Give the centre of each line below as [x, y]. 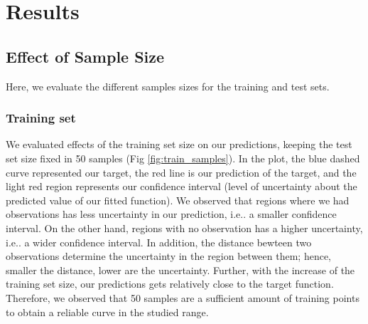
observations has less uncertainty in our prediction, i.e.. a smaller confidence [171, 214]
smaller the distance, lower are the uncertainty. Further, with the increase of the [180, 270]
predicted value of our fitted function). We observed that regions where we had [178, 200]
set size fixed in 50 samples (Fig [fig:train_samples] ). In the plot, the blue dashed [183, 158]
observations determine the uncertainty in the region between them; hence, [169, 256]
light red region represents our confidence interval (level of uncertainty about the [182, 186]
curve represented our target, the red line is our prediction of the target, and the [181, 172]
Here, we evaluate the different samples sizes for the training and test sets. [168, 86]
